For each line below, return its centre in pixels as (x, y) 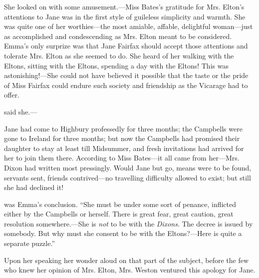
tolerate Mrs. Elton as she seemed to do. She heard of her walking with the (119, 55)
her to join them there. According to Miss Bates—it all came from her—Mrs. (122, 158)
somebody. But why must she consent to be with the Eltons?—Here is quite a (123, 233)
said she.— (21, 111)
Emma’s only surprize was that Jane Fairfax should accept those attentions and (126, 46)
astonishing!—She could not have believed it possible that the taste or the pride (126, 75)
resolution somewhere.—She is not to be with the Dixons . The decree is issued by (129, 223)
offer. (12, 95)
